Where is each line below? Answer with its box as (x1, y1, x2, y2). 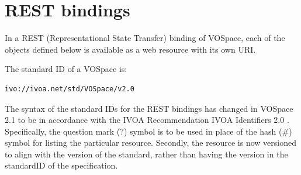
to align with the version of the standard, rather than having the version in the (5, 147, 288, 160)
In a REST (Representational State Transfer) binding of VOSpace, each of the (5, 32, 285, 44)
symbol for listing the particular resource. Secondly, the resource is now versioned (5, 136, 296, 149)
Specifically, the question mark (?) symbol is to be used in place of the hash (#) (5, 125, 292, 137)
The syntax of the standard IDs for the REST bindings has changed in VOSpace (5, 102, 293, 114)
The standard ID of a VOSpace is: (5, 63, 127, 75)
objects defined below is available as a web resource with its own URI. (5, 43, 256, 55)
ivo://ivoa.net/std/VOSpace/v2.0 (5, 84, 134, 93)
